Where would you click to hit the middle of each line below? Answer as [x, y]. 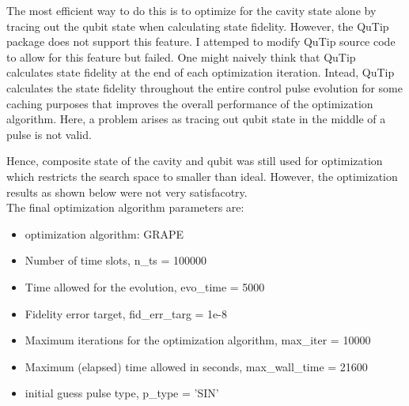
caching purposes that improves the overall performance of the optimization [190, 103]
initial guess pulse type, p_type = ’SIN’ [122, 393]
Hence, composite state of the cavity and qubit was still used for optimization [195, 161]
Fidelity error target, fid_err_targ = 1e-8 [126, 313]
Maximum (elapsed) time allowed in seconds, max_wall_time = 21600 [196, 366]
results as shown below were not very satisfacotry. [127, 192]
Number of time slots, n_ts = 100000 [116, 260]
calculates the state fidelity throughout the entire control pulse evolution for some [204, 87]
